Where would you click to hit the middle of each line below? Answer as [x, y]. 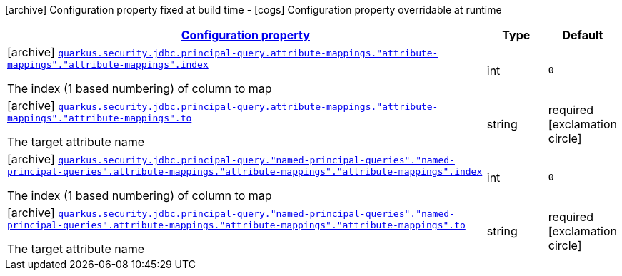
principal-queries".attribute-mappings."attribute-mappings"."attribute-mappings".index [245, 172]
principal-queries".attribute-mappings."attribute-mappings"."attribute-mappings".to [236, 225]
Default [583, 35]
